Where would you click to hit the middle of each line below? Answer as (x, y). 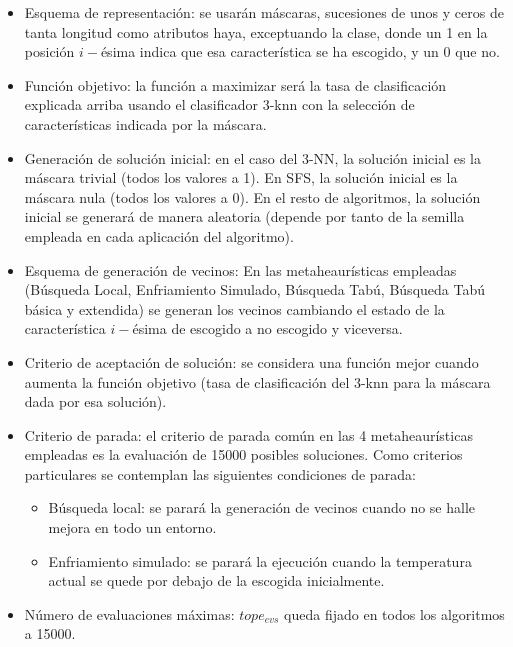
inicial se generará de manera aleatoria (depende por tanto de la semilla (244, 216)
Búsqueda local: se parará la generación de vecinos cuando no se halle (262, 507)
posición (49, 51)
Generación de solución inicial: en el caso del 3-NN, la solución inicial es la (252, 157)
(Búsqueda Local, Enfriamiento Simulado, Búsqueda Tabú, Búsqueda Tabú (254, 289)
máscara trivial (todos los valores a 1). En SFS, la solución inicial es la (241, 177)
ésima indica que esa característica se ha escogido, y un (269, 51)
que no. (477, 51)
